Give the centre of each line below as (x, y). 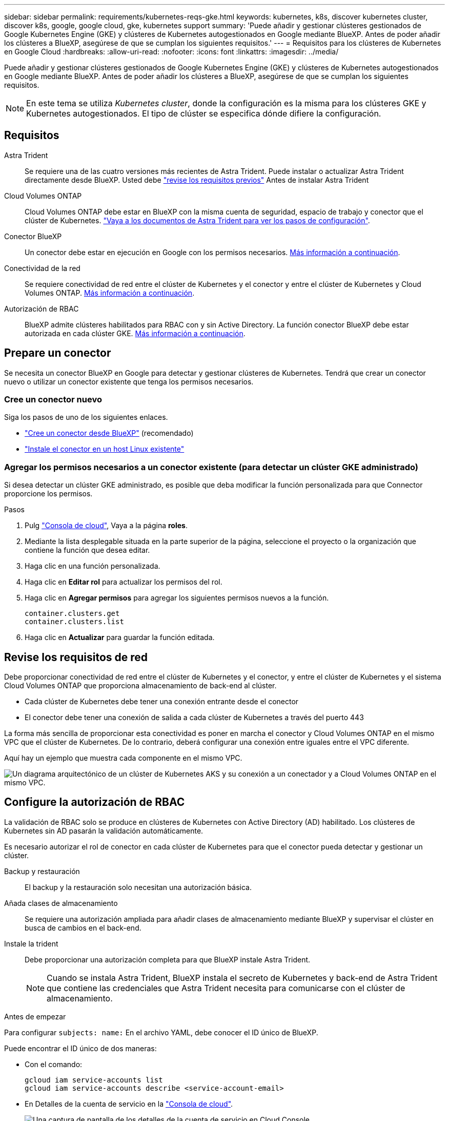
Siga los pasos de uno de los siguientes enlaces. (86, 417)
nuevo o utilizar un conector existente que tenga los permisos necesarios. (129, 381)
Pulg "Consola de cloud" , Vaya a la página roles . (106, 526)
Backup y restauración (42, 871)
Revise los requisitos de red (76, 657)
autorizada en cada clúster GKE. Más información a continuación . (135, 333)
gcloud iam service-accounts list (94, 1080)
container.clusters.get (72, 614)
